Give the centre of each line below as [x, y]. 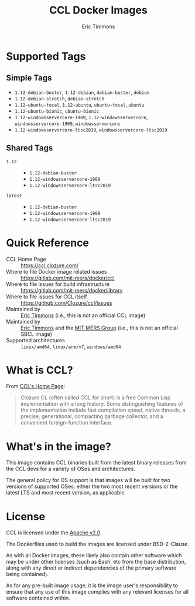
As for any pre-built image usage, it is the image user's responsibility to [92, 585]
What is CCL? [40, 370]
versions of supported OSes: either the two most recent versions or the [92, 487]
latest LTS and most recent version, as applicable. [66, 493]
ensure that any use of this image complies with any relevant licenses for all [97, 592]
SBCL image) [37, 334]
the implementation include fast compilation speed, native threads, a [103, 410]
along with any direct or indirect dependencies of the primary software [91, 568]
